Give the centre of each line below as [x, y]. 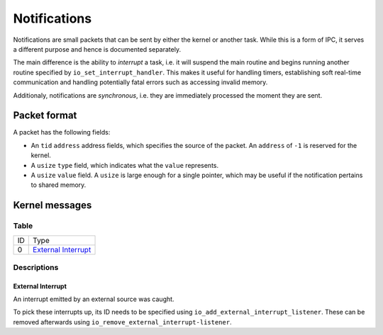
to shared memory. [59, 185]
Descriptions [36, 267]
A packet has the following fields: [62, 132]
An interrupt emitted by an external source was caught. [94, 299]
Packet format [45, 116]
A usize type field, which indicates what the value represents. [125, 165]
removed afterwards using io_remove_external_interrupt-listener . [122, 322]
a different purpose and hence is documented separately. [97, 49]
